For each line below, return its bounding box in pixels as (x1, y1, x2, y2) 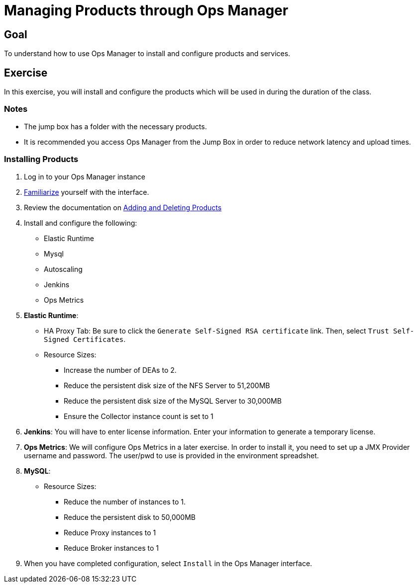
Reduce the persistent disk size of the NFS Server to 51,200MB (64, 381, 270, 390)
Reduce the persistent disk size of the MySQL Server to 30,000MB (64, 396, 282, 405)
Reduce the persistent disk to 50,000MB (64, 512, 196, 521)
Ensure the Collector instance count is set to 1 (64, 412, 213, 420)
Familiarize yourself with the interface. (24, 187, 149, 196)
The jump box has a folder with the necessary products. (24, 122, 207, 131)
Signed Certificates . (44, 335, 126, 343)
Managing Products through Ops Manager (4, 2, 289, 19)
